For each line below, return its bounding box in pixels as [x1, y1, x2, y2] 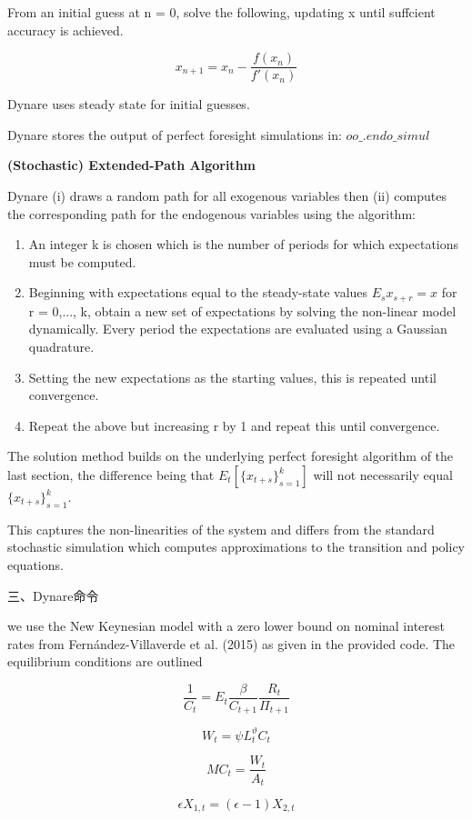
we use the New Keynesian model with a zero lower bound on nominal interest [7, 616, 445, 635]
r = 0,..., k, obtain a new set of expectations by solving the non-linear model [28, 301, 457, 320]
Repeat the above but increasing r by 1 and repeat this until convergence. [28, 415, 440, 435]
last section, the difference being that [7, 465, 215, 485]
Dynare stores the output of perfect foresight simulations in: [7, 125, 342, 144]
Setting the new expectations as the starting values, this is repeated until [28, 367, 437, 386]
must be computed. [28, 252, 136, 271]
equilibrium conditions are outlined [7, 652, 203, 671]
